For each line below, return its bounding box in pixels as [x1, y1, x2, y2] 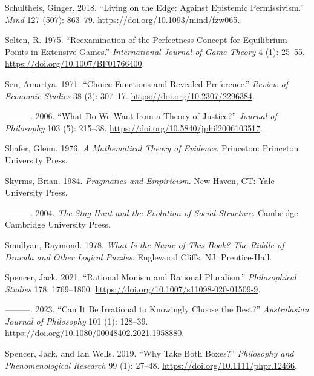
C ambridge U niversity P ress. [5, 218, 111, 231]
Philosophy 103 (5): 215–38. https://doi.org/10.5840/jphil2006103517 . [5, 121, 263, 134]
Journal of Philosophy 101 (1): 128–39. [5, 314, 148, 327]
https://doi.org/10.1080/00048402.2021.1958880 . [5, 326, 185, 339]
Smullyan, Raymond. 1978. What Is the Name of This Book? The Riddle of [5, 238, 284, 251]
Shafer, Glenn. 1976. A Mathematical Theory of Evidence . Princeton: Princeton [5, 142, 299, 154]
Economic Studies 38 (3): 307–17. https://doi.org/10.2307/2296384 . [5, 89, 255, 102]
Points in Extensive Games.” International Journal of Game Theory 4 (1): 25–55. [5, 45, 306, 58]
